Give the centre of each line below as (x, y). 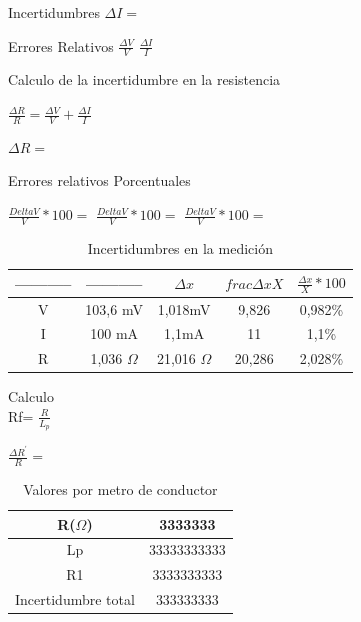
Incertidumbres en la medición (180, 247)
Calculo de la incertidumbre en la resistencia (144, 79)
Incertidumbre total (75, 599)
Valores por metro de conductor (120, 489)
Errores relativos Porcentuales (99, 180)
